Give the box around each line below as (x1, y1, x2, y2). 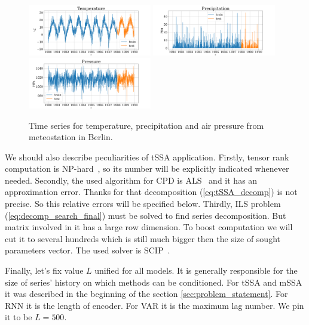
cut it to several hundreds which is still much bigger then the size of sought (5, 232, 280, 244)
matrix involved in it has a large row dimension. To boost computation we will (5, 221, 293, 233)
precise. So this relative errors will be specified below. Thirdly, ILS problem (5, 197, 281, 210)
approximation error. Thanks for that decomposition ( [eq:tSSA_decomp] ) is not (5, 185, 298, 198)
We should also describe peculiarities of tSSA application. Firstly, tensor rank (5, 150, 289, 163)
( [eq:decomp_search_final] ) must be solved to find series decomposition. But (5, 209, 286, 221)
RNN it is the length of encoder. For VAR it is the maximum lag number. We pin (5, 299, 304, 311)
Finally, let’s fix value (5, 264, 84, 277)
